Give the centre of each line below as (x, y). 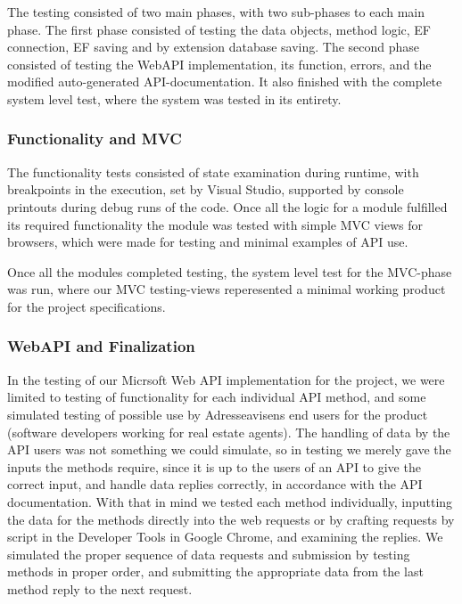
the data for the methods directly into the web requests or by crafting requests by (231, 519)
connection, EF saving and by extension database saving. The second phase (214, 47)
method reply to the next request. (100, 588)
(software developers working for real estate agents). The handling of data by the (229, 432)
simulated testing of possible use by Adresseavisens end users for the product (218, 414)
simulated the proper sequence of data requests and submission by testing (209, 554)
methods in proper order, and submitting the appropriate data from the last (215, 571)
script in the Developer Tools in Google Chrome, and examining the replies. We (225, 537)
